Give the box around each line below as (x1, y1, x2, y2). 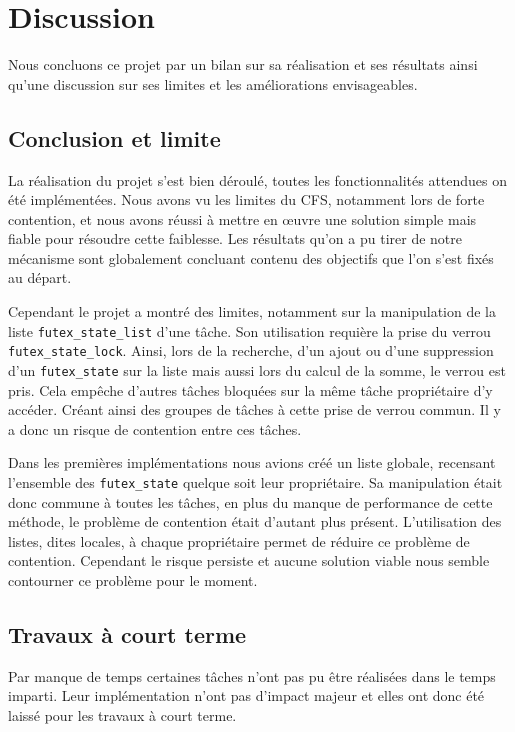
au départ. (8, 267, 72, 288)
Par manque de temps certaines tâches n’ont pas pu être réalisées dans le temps (8, 665, 496, 686)
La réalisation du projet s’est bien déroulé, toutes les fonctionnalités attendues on (8, 169, 508, 190)
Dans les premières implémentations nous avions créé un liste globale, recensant (8, 452, 496, 473)
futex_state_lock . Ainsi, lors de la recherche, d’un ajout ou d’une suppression (8, 340, 494, 361)
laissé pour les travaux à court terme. (8, 705, 237, 726)
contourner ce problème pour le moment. (8, 570, 258, 591)
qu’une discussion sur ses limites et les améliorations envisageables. (8, 73, 418, 94)
